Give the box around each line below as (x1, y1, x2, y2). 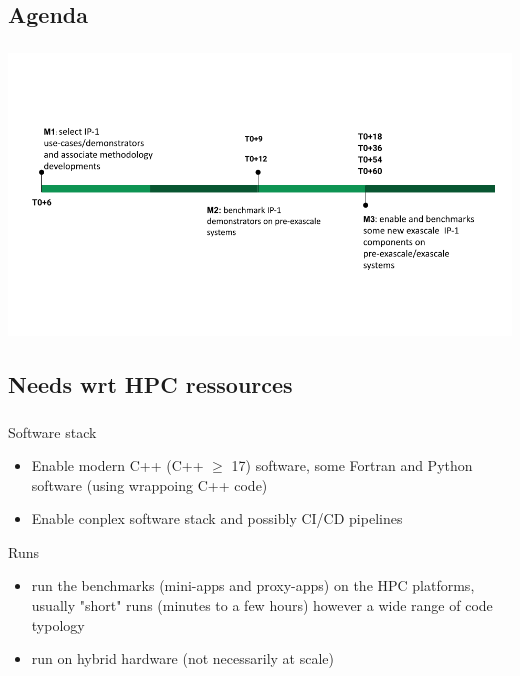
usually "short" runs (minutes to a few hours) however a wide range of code (31, 595, 493, 616)
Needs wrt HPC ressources (8, 369, 293, 400)
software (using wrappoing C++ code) (31, 474, 268, 495)
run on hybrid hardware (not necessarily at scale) (31, 648, 335, 669)
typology (31, 614, 85, 635)
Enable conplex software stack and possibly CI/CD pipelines (31, 508, 403, 529)
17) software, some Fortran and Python (231, 455, 473, 476)
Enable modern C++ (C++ (31, 455, 204, 476)
